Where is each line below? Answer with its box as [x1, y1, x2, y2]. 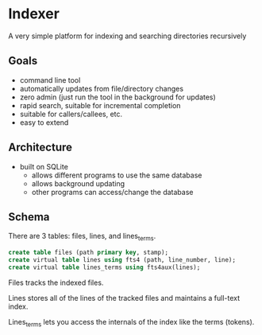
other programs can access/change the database [31, 187, 194, 197]
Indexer [8, 5, 60, 23]
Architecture [8, 141, 73, 154]
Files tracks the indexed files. [8, 278, 104, 287]
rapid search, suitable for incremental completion [19, 100, 181, 110]
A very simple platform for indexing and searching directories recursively [8, 31, 247, 41]
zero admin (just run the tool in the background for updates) [19, 92, 216, 102]
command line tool [19, 75, 81, 84]
